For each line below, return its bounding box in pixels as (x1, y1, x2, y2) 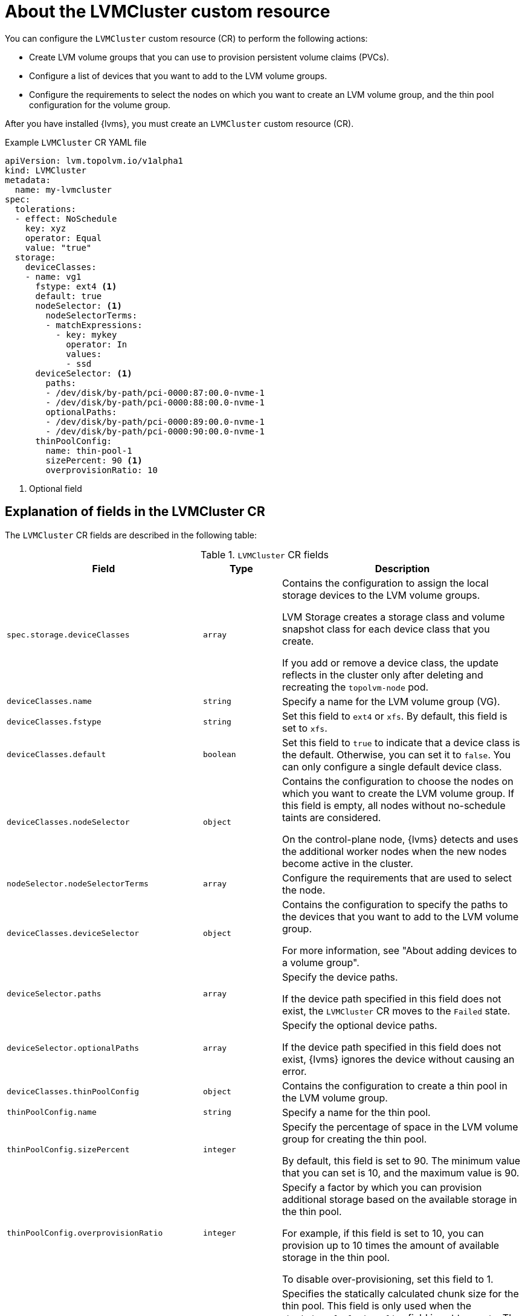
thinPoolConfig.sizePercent (7, 1145, 130, 1155)
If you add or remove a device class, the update (282, 656, 499, 669)
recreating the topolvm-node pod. (282, 680, 429, 693)
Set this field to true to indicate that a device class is (282, 736, 520, 749)
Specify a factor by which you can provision (282, 1181, 482, 1193)
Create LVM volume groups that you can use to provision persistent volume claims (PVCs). (29, 51, 389, 62)
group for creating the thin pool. (282, 1132, 427, 1145)
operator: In (66, 339, 127, 349)
